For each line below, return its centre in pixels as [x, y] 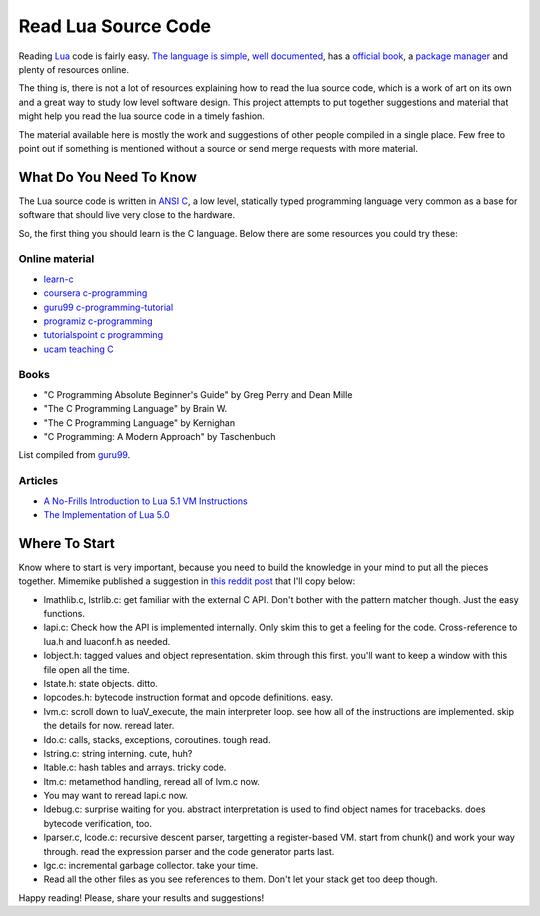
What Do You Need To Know [107, 176]
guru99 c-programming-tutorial [108, 307]
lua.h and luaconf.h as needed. [107, 641]
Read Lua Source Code [115, 26]
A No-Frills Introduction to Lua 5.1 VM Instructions [146, 501]
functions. [64, 613]
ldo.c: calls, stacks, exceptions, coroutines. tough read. [157, 739]
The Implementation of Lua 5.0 [106, 514]
